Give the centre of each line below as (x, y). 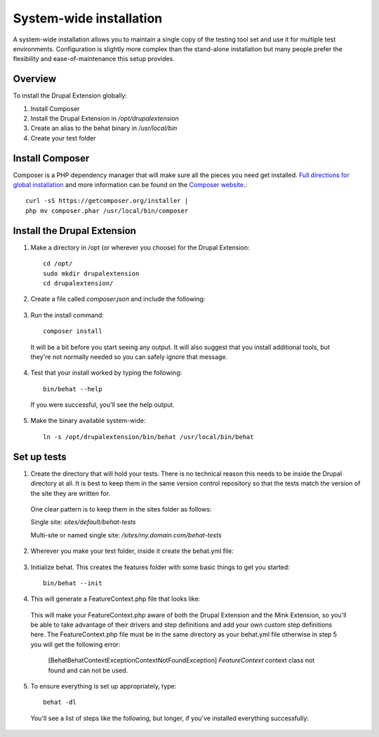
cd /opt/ (58, 264)
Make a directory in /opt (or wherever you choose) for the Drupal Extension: (140, 247)
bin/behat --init (73, 583)
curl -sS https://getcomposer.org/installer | (107, 201)
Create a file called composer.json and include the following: (118, 299)
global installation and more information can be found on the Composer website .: (130, 185)
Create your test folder (63, 138)
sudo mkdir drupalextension (91, 273)
